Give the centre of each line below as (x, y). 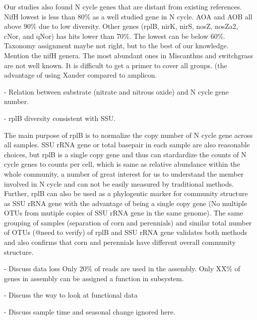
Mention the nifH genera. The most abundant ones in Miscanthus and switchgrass (128, 55)
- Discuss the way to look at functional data (71, 295)
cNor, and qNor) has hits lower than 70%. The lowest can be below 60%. (115, 36)
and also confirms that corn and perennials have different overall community (120, 242)
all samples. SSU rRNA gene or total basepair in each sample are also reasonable (127, 145)
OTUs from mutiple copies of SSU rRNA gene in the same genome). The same (124, 213)
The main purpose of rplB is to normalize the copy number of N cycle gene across (128, 135)
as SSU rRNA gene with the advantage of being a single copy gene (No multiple (126, 203)
